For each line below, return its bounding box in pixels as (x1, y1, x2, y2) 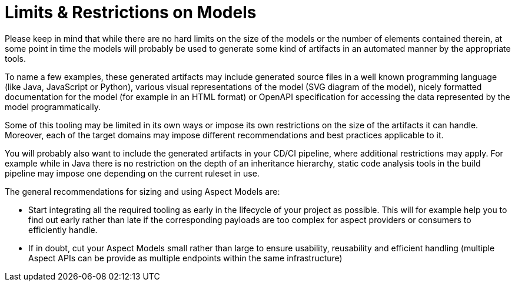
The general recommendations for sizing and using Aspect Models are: (5, 186, 280, 197)
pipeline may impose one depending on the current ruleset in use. (5, 168, 260, 178)
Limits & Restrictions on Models (5, 2, 257, 22)
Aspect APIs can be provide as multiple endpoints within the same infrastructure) (28, 252, 343, 263)
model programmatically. (5, 101, 101, 112)
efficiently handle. (28, 224, 98, 235)
